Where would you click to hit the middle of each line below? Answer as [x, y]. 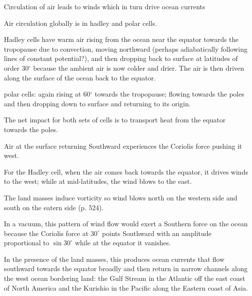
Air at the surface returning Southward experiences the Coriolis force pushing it [123, 146]
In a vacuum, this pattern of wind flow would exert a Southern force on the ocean [126, 224]
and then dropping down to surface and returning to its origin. [97, 103]
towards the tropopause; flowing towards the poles [169, 94]
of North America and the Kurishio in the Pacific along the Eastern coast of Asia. [126, 287]
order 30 [16, 68]
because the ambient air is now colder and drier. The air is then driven [139, 68]
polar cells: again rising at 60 [47, 94]
